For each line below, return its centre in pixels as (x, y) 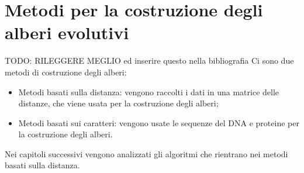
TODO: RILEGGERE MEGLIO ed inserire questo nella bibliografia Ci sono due (149, 60)
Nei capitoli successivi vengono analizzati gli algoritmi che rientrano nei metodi (146, 153)
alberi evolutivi (67, 32)
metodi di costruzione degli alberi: (66, 72)
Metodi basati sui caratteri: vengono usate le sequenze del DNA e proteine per (159, 122)
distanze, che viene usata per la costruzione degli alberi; (118, 103)
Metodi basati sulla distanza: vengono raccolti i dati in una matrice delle (149, 91)
